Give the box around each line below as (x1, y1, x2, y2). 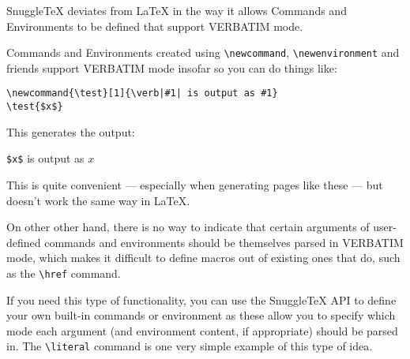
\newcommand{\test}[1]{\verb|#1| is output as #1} (6, 88, 278, 99)
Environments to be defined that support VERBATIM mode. (6, 17, 303, 34)
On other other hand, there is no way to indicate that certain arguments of (6, 219, 370, 235)
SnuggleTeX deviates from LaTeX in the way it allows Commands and (6, 2, 347, 18)
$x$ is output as (6, 150, 85, 166)
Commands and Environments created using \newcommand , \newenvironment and (6, 44, 400, 61)
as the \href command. (6, 264, 121, 281)
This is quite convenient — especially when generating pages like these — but (6, 177, 383, 193)
